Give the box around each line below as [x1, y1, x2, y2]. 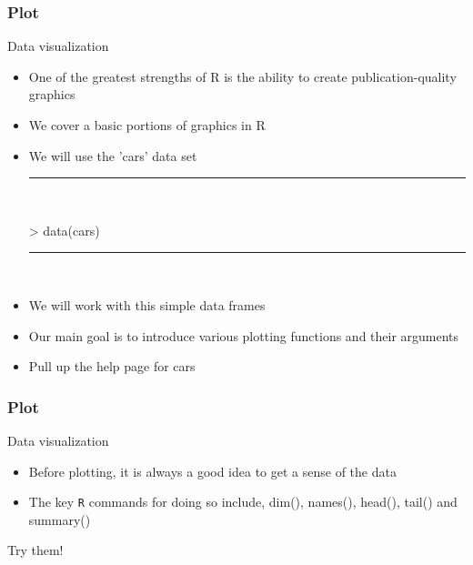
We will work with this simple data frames [28, 295, 266, 314]
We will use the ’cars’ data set [28, 146, 197, 165]
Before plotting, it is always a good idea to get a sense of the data [28, 461, 397, 480]
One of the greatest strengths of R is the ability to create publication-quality [28, 66, 457, 86]
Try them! [7, 540, 64, 560]
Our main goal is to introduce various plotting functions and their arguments [28, 326, 459, 345]
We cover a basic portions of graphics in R [28, 116, 266, 134]
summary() [28, 510, 91, 529]
